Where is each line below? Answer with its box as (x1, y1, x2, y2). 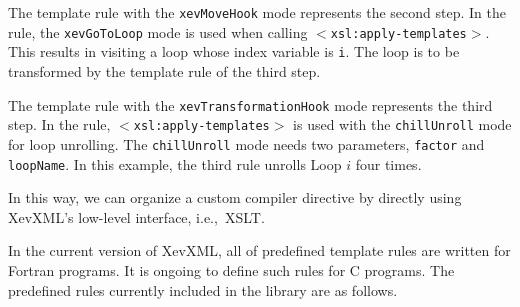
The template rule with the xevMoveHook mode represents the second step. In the (8, 2, 506, 22)
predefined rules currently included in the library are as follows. (8, 279, 398, 300)
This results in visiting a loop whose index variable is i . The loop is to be (8, 41, 460, 62)
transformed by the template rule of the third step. (8, 60, 321, 81)
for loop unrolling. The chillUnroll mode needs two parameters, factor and (8, 133, 485, 154)
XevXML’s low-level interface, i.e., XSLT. (8, 206, 265, 227)
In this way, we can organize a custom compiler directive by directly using (8, 187, 462, 208)
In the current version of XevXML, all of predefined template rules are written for (8, 240, 511, 261)
